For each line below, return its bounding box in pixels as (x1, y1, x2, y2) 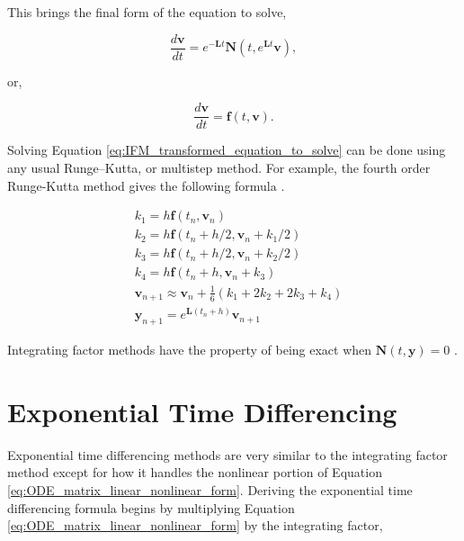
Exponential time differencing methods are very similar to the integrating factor (7, 445, 448, 464)
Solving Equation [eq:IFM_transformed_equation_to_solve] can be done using (7, 140, 446, 159)
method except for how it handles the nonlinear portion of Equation (7, 463, 382, 482)
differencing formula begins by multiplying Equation (7, 498, 295, 517)
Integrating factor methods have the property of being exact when (7, 340, 372, 359)
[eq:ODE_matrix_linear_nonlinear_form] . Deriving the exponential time (7, 481, 413, 500)
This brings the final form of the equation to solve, (7, 3, 287, 21)
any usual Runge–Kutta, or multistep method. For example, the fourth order (7, 158, 431, 176)
